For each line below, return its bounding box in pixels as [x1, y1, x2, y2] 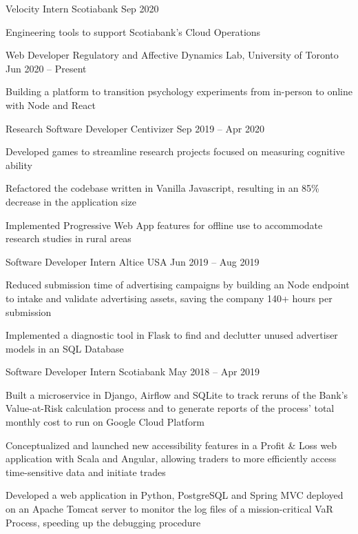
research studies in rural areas [6, 231, 131, 246]
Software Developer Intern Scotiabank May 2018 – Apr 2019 [6, 364, 260, 379]
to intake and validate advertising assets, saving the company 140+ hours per [6, 290, 333, 305]
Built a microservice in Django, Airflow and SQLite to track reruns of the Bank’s [6, 387, 348, 402]
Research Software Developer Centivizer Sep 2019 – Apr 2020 [6, 121, 264, 135]
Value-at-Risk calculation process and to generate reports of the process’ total [6, 401, 335, 415]
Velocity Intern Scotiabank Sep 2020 [6, 1, 159, 15]
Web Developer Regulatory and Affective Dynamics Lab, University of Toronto [6, 48, 339, 62]
